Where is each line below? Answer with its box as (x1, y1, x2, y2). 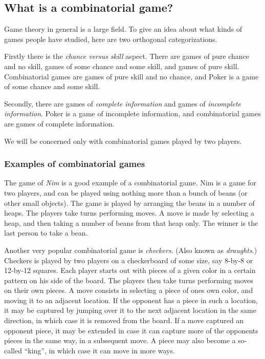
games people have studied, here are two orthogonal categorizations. (4, 33, 217, 44)
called (4, 345, 22, 355)
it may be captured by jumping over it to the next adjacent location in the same (4, 305, 256, 315)
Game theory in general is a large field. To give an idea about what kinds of (4, 24, 242, 34)
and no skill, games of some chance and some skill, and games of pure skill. (4, 60, 239, 71)
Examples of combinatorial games (4, 157, 145, 170)
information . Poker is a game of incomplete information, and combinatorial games (4, 108, 261, 119)
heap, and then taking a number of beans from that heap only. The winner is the (4, 217, 258, 228)
